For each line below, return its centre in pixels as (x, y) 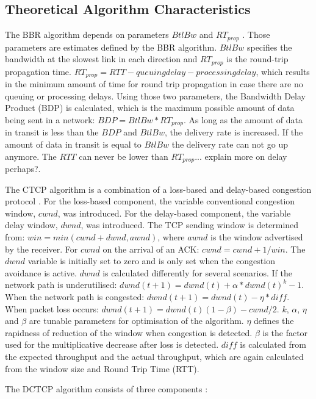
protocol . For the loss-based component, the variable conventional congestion (150, 201)
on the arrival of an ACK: (151, 249)
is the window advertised (257, 237)
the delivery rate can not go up (230, 144)
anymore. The (31, 156)
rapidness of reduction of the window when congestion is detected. (129, 332)
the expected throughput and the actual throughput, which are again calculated (154, 356)
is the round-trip (257, 59)
